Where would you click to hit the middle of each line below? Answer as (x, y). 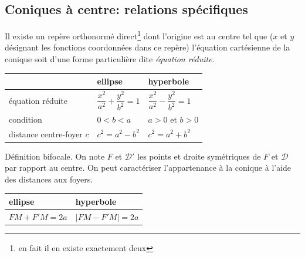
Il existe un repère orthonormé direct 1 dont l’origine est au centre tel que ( (139, 35)
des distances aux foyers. (49, 179)
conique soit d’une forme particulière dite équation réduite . (110, 59)
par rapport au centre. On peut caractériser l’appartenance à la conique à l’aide (148, 168)
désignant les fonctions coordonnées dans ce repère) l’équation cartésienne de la (148, 47)
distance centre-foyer (46, 133)
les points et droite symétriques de (199, 156)
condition (26, 119)
